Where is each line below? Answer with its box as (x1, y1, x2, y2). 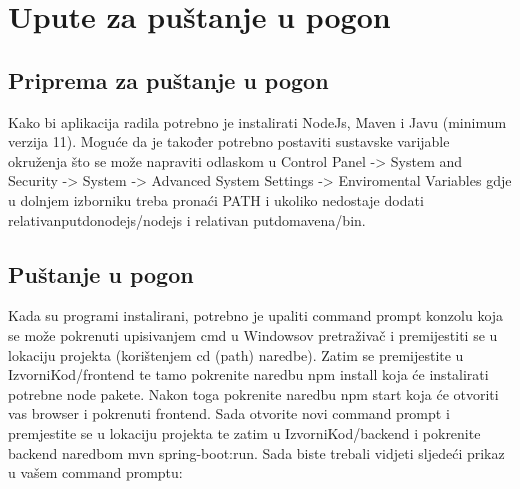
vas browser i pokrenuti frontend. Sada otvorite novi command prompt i (8, 403, 450, 424)
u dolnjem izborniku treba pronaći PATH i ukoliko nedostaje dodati (8, 189, 424, 210)
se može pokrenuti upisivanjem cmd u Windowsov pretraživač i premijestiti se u (8, 324, 498, 345)
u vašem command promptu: (8, 462, 183, 483)
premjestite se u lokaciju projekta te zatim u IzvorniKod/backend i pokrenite (8, 422, 481, 443)
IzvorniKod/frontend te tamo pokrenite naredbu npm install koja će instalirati (8, 364, 489, 385)
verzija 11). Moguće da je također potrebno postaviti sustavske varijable (8, 131, 450, 152)
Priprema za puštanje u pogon (8, 64, 329, 95)
